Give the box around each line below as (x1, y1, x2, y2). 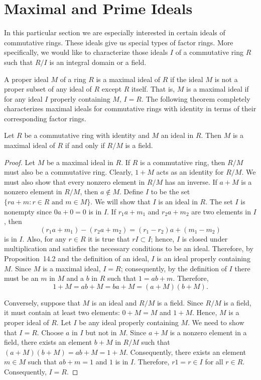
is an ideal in (158, 196, 198, 207)
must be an (4, 273, 39, 283)
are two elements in (191, 206, 251, 216)
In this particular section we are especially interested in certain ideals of (4, 27, 225, 38)
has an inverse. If (165, 176, 217, 187)
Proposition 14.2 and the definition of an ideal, (4, 253, 149, 263)
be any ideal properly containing (79, 317, 179, 327)
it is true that (88, 233, 130, 244)
